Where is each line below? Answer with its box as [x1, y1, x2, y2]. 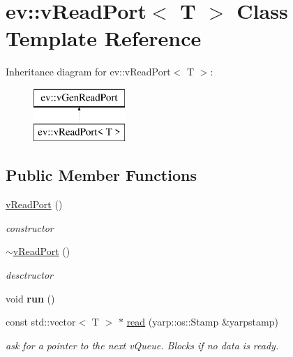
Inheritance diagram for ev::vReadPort [6, 64, 171, 79]
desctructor [6, 268, 53, 282]
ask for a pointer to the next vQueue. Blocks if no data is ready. [6, 337, 279, 352]
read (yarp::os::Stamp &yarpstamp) [126, 314, 278, 329]
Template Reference [6, 24, 202, 52]
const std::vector [6, 314, 76, 329]
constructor [6, 220, 54, 235]
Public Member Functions [6, 164, 197, 186]
